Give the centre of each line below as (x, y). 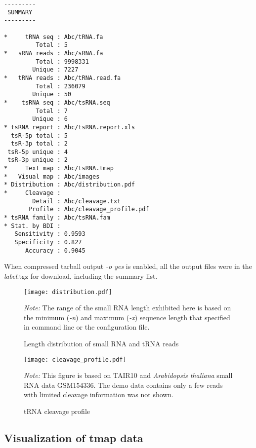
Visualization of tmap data (74, 437)
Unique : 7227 (55, 70)
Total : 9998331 (62, 61)
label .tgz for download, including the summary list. (81, 276)
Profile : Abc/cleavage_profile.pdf (89, 209)
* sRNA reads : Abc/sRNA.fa (54, 53)
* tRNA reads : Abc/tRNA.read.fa (63, 78)
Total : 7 (52, 111)
